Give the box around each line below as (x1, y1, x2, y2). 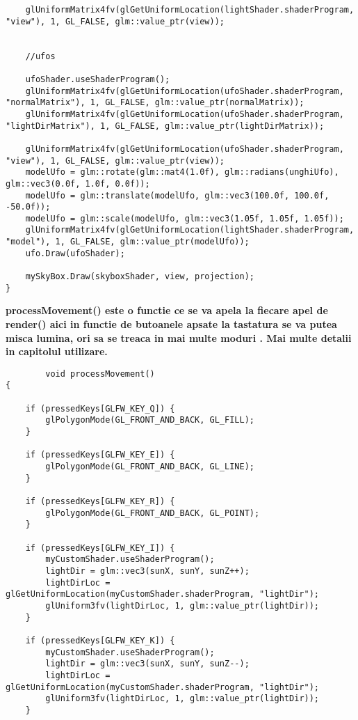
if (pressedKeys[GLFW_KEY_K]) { (25, 635, 175, 645)
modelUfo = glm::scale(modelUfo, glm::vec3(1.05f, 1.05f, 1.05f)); (25, 213, 344, 224)
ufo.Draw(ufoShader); (25, 248, 125, 258)
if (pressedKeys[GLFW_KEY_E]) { (25, 450, 175, 460)
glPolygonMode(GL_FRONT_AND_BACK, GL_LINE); (45, 462, 254, 472)
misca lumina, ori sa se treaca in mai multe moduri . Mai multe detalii (6, 330, 352, 345)
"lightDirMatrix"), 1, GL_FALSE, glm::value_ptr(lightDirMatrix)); (6, 120, 325, 131)
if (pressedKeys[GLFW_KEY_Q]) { (25, 403, 175, 414)
